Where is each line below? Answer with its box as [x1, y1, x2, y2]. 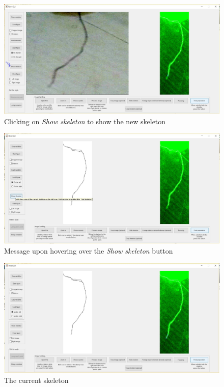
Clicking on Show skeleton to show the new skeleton [4, 116, 166, 126]
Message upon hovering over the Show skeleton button [4, 245, 173, 256]
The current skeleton [4, 375, 69, 385]
